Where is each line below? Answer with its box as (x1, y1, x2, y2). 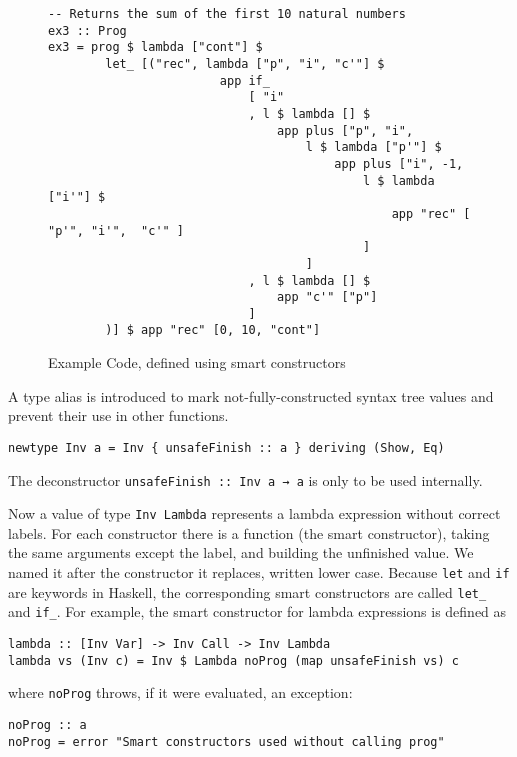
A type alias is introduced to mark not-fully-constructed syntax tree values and (8, 385, 494, 406)
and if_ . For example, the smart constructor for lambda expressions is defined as (8, 601, 507, 622)
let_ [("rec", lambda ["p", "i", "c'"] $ (105, 56, 385, 71)
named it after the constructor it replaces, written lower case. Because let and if (8, 562, 510, 583)
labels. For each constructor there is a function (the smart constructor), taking (8, 522, 490, 543)
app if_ (219, 73, 270, 88)
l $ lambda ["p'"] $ (305, 140, 442, 155)
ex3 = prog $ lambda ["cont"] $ (48, 40, 263, 55)
